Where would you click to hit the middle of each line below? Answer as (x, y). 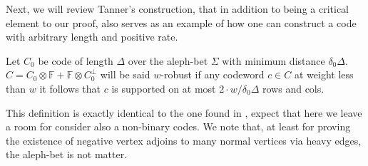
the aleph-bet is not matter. (67, 154)
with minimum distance (274, 60)
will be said (125, 74)
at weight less (324, 74)
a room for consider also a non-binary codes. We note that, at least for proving (178, 126)
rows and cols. (293, 88)
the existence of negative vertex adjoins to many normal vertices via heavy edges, (184, 140)
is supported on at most (164, 88)
